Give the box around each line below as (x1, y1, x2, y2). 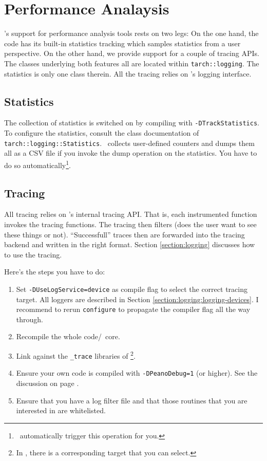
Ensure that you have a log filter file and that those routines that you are (16, 395, 247, 405)
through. (16, 314, 43, 324)
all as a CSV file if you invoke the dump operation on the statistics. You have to (4, 147, 257, 158)
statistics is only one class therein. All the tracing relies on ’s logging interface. (4, 68, 252, 79)
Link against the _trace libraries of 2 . (16, 348, 136, 361)
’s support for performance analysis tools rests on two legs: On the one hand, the (4, 28, 259, 39)
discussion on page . (16, 377, 79, 388)
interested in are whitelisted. (16, 405, 106, 416)
